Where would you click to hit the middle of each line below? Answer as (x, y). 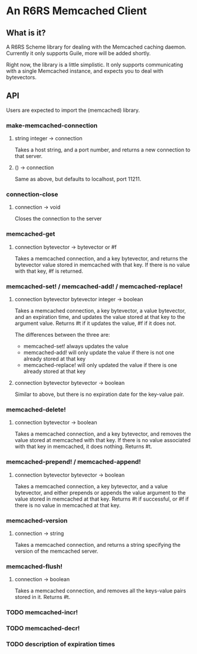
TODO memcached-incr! (42, 613)
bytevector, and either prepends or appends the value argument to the (100, 492)
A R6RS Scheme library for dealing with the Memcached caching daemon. (96, 47)
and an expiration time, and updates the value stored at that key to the (100, 317)
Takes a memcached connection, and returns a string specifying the (98, 545)
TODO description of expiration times (60, 644)
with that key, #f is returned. (49, 271)
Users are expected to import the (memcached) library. (73, 110)
